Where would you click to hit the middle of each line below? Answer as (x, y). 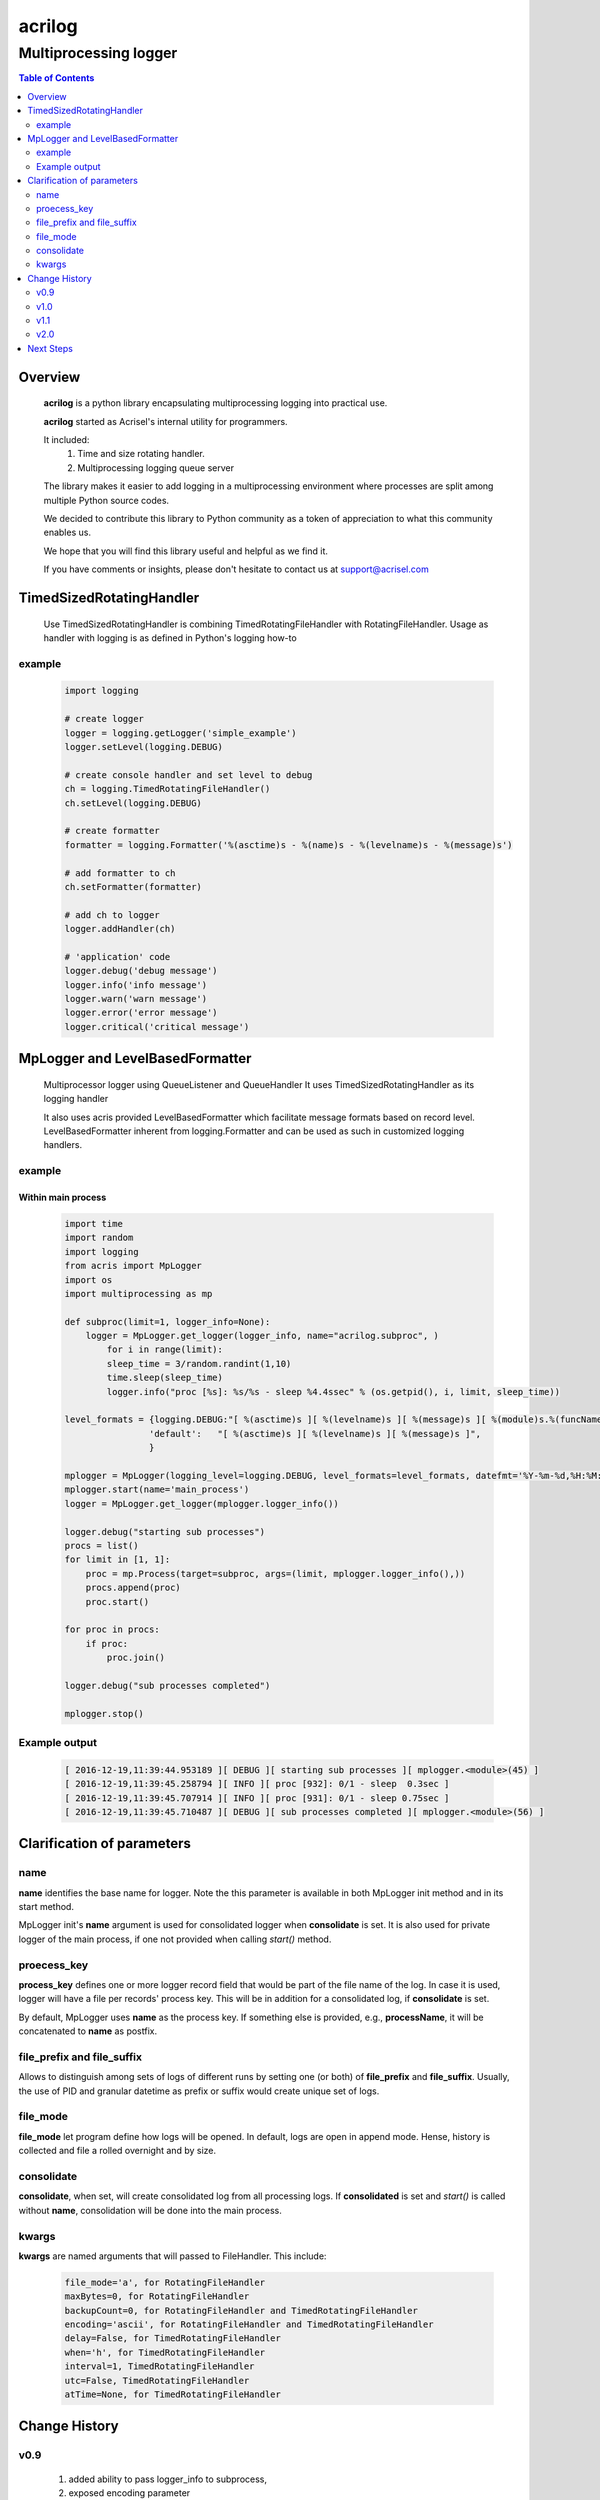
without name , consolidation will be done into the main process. (150, 2210)
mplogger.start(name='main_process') (157, 1489)
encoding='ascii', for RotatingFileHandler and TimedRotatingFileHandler (249, 2324)
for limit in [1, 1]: (117, 1559)
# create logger (104, 719)
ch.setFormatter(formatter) (133, 886)
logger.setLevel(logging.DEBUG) (144, 747)
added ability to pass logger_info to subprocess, (168, 2479)
